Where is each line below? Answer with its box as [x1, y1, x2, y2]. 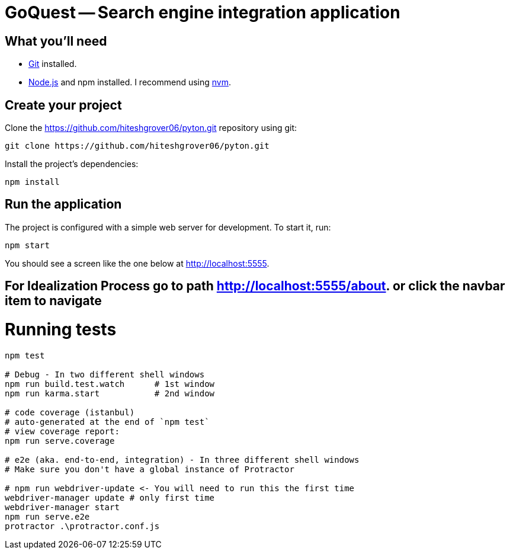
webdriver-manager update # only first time [5, 492, 215, 502]
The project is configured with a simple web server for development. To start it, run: [5, 222, 331, 232]
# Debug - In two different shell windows [5, 369, 205, 379]
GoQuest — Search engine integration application [5, 2, 400, 23]
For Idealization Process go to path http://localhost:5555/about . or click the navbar [5, 278, 505, 294]
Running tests [5, 319, 117, 340]
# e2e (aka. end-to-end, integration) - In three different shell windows [5, 454, 360, 465]
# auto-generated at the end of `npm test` [5, 417, 210, 427]
